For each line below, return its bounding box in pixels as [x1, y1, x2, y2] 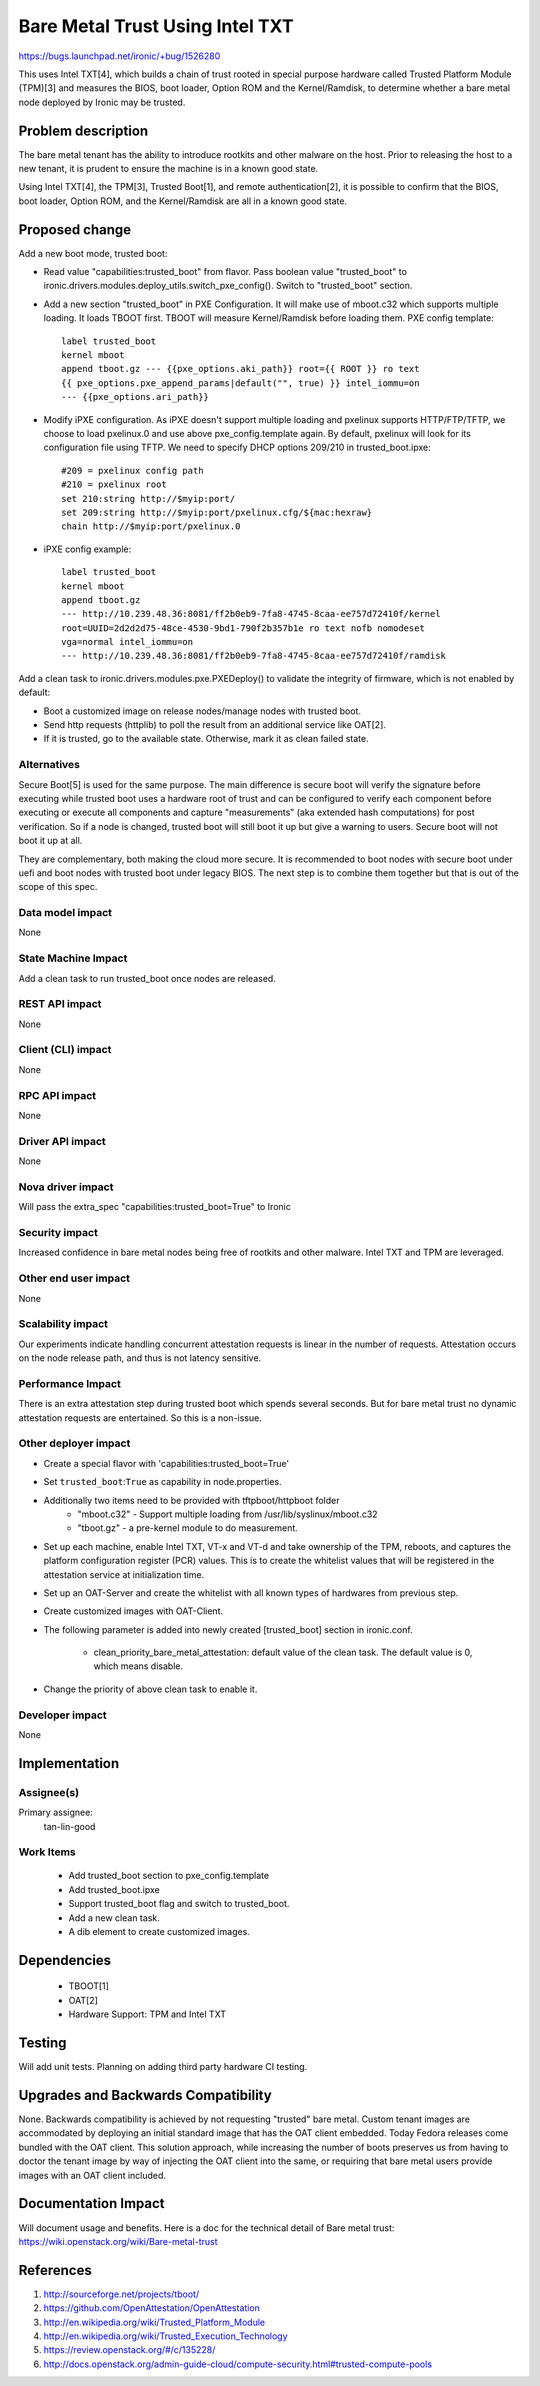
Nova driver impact [18, 1180, 114, 1194]
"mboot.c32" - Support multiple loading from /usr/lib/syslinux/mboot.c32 [77, 1508, 379, 1520]
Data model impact [18, 906, 113, 920]
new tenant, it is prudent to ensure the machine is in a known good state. [18, 163, 319, 175]
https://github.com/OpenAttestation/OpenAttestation [43, 2302, 260, 2314]
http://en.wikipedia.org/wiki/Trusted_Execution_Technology [43, 2330, 289, 2342]
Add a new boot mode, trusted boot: [18, 247, 168, 259]
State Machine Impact [18, 951, 128, 965]
